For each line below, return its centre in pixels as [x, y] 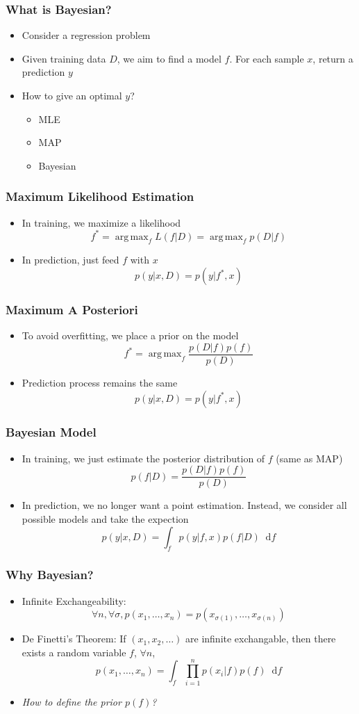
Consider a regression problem [86, 35]
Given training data [64, 58]
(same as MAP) [309, 458]
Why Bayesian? [50, 575]
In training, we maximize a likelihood [101, 222]
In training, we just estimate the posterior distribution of [143, 458]
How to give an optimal [72, 95]
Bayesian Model [51, 432]
